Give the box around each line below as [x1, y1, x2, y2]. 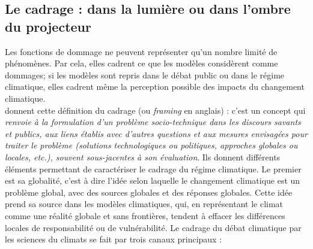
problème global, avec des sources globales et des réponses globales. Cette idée [5, 186, 293, 198]
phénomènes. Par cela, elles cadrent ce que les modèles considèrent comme [5, 57, 278, 69]
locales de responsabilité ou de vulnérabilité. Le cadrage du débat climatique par [5, 221, 302, 233]
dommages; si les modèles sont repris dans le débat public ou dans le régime [5, 68, 285, 81]
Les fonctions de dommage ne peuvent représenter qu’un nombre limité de [5, 45, 278, 57]
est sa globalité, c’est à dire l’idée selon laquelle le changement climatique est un [5, 174, 300, 187]
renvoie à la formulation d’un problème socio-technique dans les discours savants [5, 116, 301, 128]
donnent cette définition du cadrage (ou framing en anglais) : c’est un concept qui [5, 104, 306, 116]
